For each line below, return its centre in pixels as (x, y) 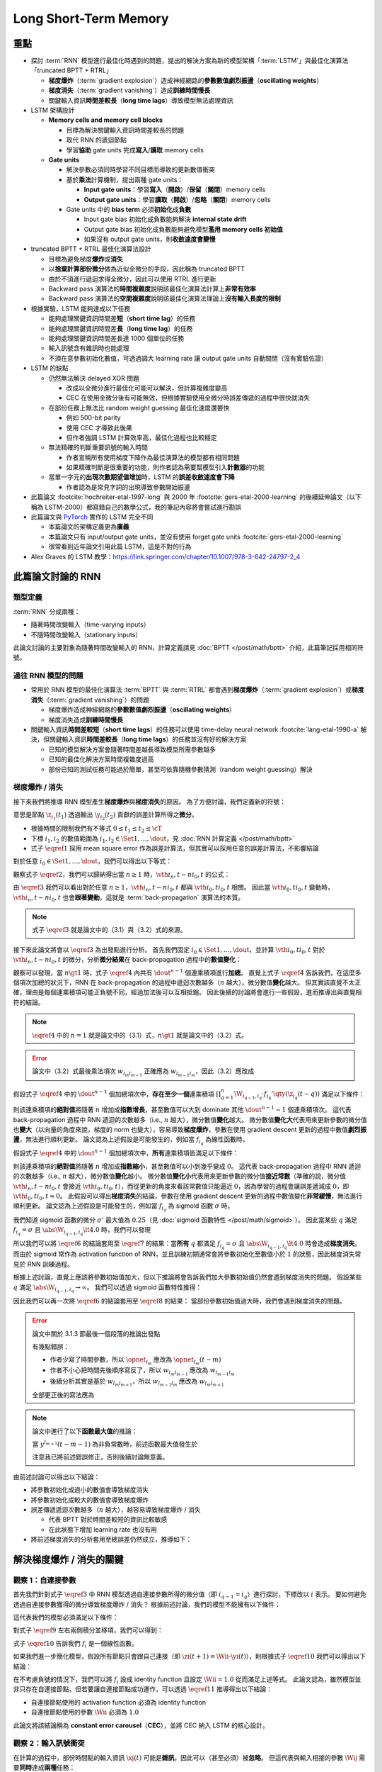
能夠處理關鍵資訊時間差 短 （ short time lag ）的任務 (122, 318)
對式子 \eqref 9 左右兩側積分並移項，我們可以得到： (88, 1630)
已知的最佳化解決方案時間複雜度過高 (101, 759)
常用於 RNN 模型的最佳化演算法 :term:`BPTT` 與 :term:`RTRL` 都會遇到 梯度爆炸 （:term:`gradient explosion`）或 (191, 690)
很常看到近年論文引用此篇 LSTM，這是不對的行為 (120, 546)
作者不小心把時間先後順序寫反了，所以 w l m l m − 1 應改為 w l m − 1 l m (142, 1372)
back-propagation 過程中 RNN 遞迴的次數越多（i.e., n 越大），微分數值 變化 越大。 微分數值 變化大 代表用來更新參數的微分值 (190, 1119)
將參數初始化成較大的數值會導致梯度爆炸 (89, 1500)
